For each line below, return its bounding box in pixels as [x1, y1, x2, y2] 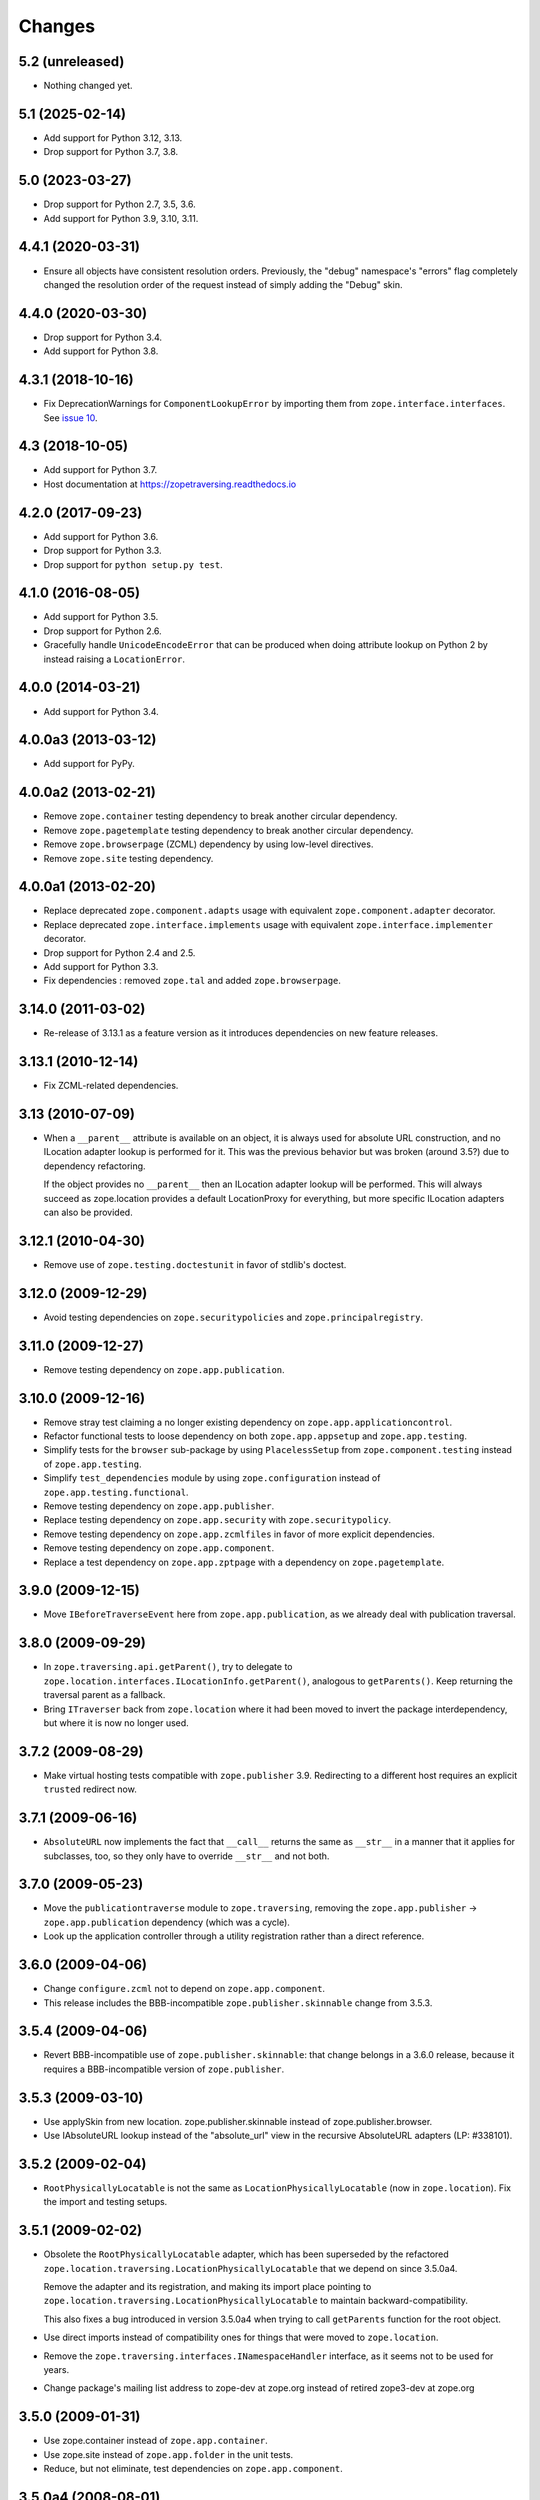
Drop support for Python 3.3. [43, 545, 162, 557]
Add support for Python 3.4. [43, 705, 159, 717]
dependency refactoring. [43, 1160, 146, 1172]
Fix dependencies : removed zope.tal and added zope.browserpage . [43, 975, 342, 987]
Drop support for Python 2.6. [43, 625, 162, 637]
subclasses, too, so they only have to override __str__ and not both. [43, 1850, 330, 1862]
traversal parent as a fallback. [43, 1689, 166, 1701]
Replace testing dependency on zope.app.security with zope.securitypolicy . [43, 1514, 392, 1526]
